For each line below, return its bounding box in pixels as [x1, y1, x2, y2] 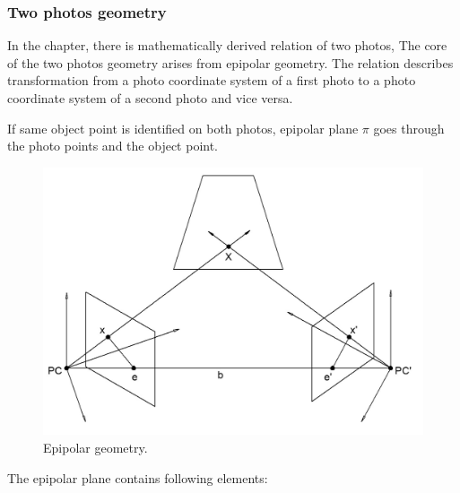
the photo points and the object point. [7, 136, 219, 155]
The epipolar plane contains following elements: [7, 468, 268, 487]
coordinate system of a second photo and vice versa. [7, 89, 293, 107]
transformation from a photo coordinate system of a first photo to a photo [7, 71, 416, 90]
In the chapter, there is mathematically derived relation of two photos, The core [7, 36, 447, 55]
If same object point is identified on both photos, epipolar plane [7, 118, 359, 137]
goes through [373, 118, 445, 137]
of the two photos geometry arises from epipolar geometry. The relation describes [7, 53, 454, 72]
